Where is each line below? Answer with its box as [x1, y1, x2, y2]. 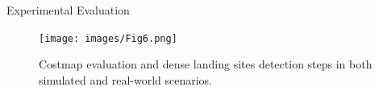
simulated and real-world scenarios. [39, 71, 213, 88]
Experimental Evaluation [6, 2, 130, 18]
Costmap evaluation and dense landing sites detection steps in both [39, 56, 373, 72]
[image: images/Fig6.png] [39, 32, 177, 44]
